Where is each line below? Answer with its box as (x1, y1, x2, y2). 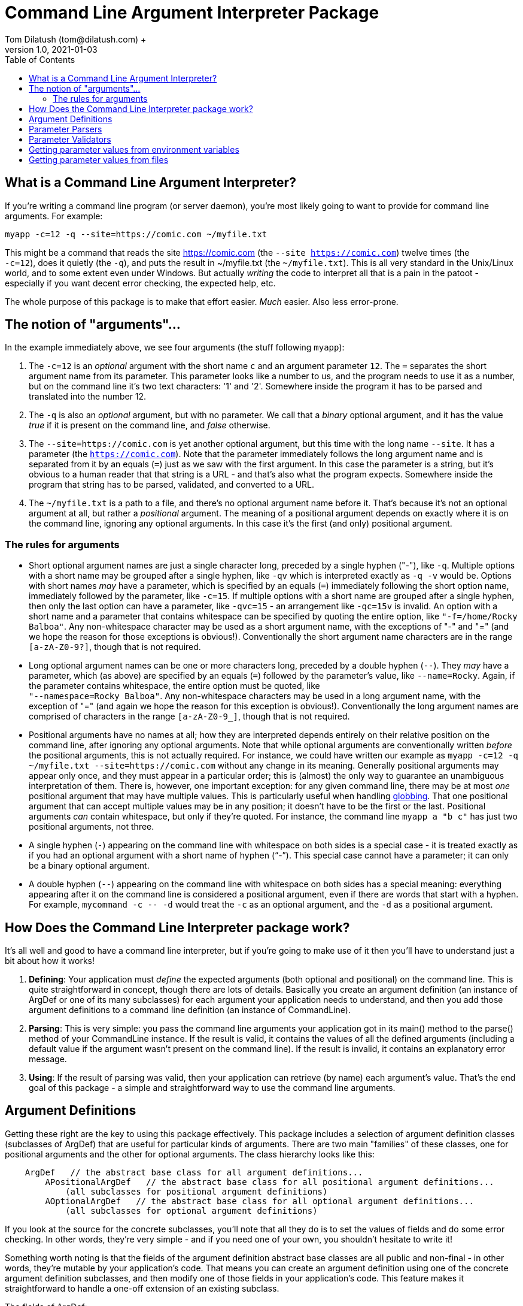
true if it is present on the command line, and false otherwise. (29, 420, 270, 431)
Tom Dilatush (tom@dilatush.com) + (5, 34, 147, 44)
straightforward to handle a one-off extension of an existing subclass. (5, 1283, 279, 1293)
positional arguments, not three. (29, 821, 154, 832)
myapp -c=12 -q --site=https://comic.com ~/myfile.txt (5, 229, 267, 239)
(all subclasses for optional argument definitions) (65, 1205, 318, 1216)
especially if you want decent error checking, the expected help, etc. (5, 277, 276, 288)
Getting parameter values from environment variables (29, 144, 239, 155)
